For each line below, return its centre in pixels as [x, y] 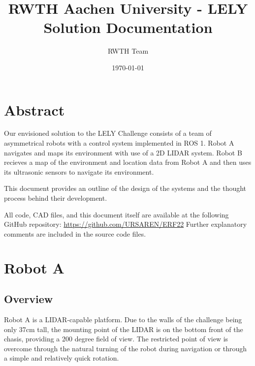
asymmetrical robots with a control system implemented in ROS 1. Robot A [119, 143]
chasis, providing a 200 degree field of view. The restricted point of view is [116, 339]
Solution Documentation [128, 27]
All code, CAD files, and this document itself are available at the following [116, 214]
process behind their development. [56, 198]
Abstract [34, 109]
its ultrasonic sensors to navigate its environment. [79, 171]
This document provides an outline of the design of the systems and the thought [125, 188]
